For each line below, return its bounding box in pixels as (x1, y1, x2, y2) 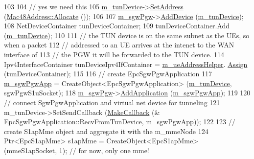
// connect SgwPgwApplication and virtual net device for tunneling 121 (4, 97, 220, 107)
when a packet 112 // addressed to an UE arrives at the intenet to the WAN (4, 40, 234, 50)
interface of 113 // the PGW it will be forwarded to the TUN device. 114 (4, 49, 224, 59)
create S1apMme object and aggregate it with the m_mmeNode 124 (4, 126, 208, 136)
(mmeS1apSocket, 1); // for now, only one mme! (4, 145, 149, 155)
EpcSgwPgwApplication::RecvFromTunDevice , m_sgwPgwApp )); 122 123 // (4, 116, 235, 127)
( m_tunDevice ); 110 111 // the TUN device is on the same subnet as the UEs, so (4, 30, 250, 40)
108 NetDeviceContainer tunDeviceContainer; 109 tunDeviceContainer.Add (4, 21, 230, 31)
